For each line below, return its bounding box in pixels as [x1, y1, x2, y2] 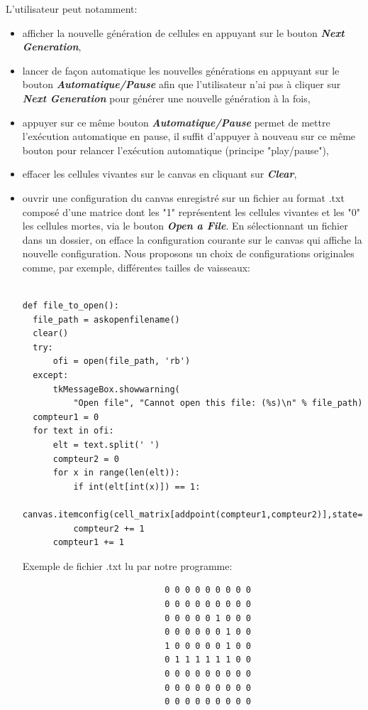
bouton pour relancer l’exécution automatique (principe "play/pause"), [22, 142, 329, 157]
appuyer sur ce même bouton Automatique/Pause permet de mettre [22, 114, 330, 129]
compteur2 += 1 [73, 523, 145, 534]
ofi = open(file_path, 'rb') [52, 356, 191, 367]
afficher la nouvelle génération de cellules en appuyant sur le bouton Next [22, 25, 345, 40]
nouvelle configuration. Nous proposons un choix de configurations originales [22, 246, 355, 261]
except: [33, 370, 69, 381]
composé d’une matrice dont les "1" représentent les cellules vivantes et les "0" [22, 204, 360, 219]
